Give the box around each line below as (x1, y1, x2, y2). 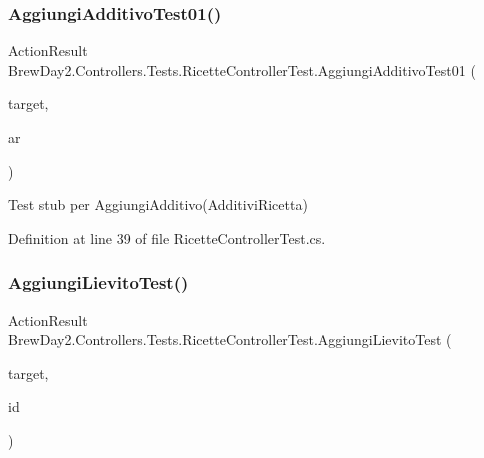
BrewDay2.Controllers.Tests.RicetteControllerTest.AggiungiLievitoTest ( (8, 329, 452, 350)
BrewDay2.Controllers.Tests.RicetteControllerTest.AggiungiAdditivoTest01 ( (8, 59, 476, 80)
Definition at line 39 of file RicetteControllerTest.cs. (8, 227, 326, 248)
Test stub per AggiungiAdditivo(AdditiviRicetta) (8, 194, 308, 215)
